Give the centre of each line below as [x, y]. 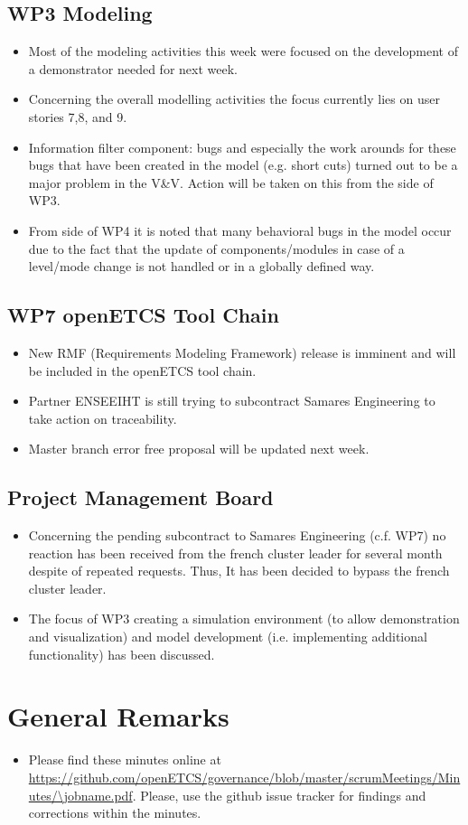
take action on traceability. [103, 418]
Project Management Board [140, 497]
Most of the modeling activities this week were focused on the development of [243, 51]
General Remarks [118, 716]
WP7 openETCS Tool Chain [143, 315]
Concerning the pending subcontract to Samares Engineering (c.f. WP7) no [237, 535]
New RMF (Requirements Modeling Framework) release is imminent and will [242, 352]
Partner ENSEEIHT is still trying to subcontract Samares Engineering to [232, 401]
